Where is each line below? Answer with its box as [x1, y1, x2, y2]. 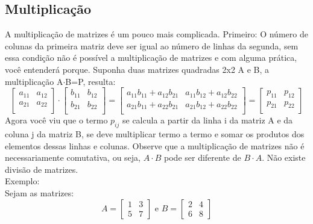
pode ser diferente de [164, 151, 241, 164]
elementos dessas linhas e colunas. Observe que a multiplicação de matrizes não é [5, 139, 305, 152]
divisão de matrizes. [5, 163, 78, 175]
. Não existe [262, 151, 306, 164]
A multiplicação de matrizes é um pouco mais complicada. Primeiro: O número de [5, 28, 308, 40]
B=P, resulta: [65, 75, 116, 87]
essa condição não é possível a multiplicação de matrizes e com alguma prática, [5, 51, 297, 64]
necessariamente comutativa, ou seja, [5, 151, 141, 164]
